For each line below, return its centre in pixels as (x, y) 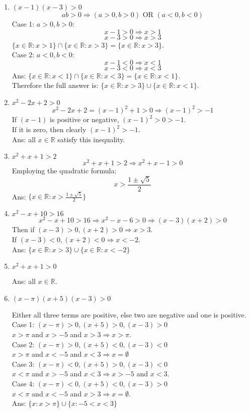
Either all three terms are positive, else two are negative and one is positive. (129, 314)
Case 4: (23, 383)
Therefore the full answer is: (55, 85)
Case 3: (23, 364)
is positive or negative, (85, 119)
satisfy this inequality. (91, 139)
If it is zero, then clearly (49, 129)
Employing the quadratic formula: (64, 171)
